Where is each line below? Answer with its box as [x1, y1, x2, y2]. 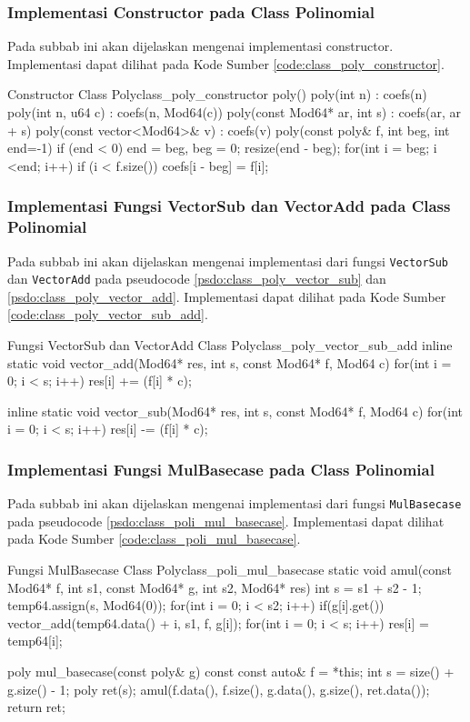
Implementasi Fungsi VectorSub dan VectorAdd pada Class [7, 195, 451, 217]
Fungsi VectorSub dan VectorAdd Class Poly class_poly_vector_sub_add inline [7, 336, 453, 355]
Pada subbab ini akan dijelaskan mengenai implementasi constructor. [7, 36, 394, 55]
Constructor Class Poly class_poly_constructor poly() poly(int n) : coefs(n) [7, 85, 427, 104]
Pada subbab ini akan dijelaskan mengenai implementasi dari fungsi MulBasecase [7, 494, 462, 513]
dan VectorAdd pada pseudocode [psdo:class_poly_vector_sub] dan [7, 269, 386, 288]
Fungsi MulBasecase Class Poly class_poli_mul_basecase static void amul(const [7, 560, 453, 579]
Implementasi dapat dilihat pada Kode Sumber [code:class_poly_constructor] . [7, 54, 445, 73]
